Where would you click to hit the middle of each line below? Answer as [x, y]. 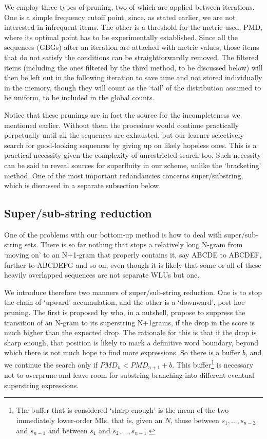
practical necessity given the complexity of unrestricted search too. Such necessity [133, 155]
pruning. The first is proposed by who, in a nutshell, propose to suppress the [125, 312]
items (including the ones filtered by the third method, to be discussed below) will [133, 67]
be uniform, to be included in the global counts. [79, 97]
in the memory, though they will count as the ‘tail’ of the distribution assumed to [133, 87]
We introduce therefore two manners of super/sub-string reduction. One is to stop [133, 292]
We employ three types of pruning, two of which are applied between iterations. [129, 7]
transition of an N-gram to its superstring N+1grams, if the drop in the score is [130, 322]
